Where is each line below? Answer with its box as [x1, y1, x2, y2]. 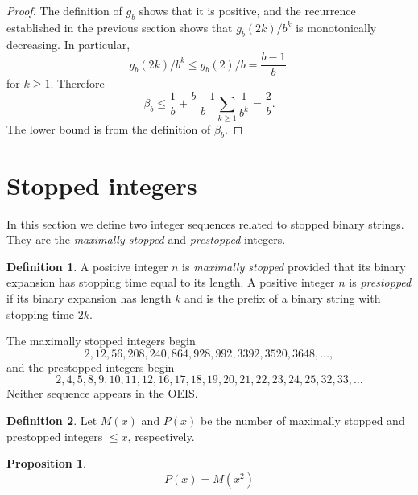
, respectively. [127, 427, 195, 444]
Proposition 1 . [6, 455, 86, 472]
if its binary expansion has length [6, 289, 172, 306]
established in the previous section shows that [6, 19, 233, 35]
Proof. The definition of [6, 2, 122, 19]
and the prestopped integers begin [6, 358, 175, 375]
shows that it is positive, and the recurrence [139, 2, 356, 19]
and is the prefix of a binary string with [184, 289, 381, 306]
